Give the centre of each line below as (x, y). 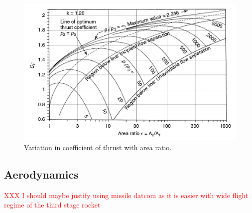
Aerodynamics (41, 174)
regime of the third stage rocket (52, 205)
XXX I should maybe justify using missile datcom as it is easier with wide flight (126, 195)
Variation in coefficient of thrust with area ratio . (98, 147)
